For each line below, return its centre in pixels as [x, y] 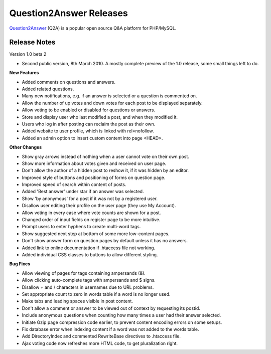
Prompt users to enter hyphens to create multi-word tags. [81, 227]
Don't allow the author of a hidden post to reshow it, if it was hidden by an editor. [105, 170]
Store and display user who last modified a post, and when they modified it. [100, 117]
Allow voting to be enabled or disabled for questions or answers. [89, 110]
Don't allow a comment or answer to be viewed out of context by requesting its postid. [111, 308]
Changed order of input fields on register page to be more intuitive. [91, 220]
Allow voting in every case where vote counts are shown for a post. [91, 213]
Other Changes [26, 147]
